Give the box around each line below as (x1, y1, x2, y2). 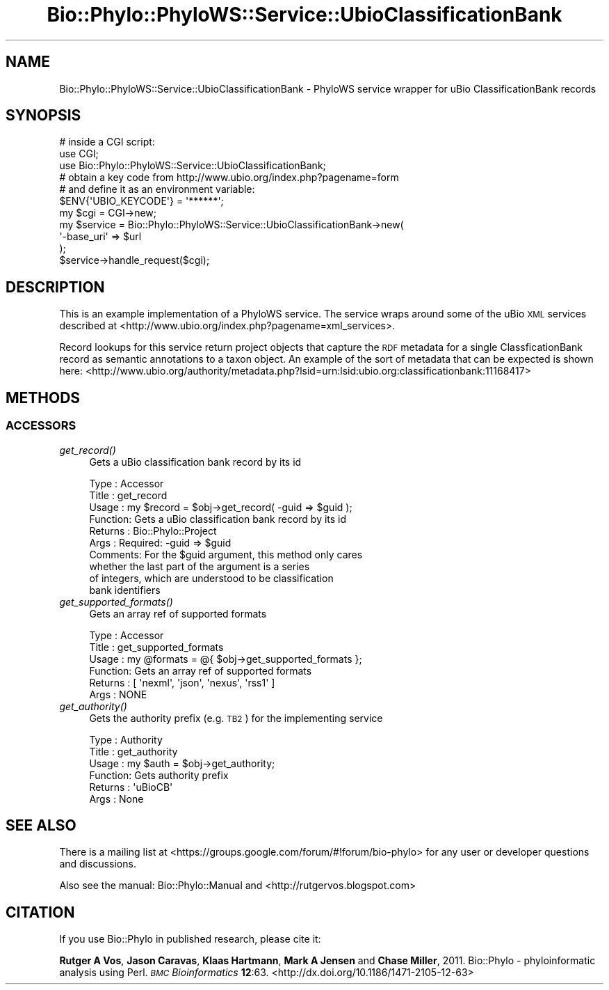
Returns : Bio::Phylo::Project (89, 524, 217, 537)
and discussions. (59, 858, 136, 870)
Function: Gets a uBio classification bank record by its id (89, 512, 347, 525)
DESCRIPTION (6, 278, 105, 296)
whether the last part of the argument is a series (89, 560, 310, 572)
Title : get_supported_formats (89, 641, 224, 653)
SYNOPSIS (6, 107, 81, 125)
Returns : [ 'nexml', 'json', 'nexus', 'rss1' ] (89, 676, 275, 689)
